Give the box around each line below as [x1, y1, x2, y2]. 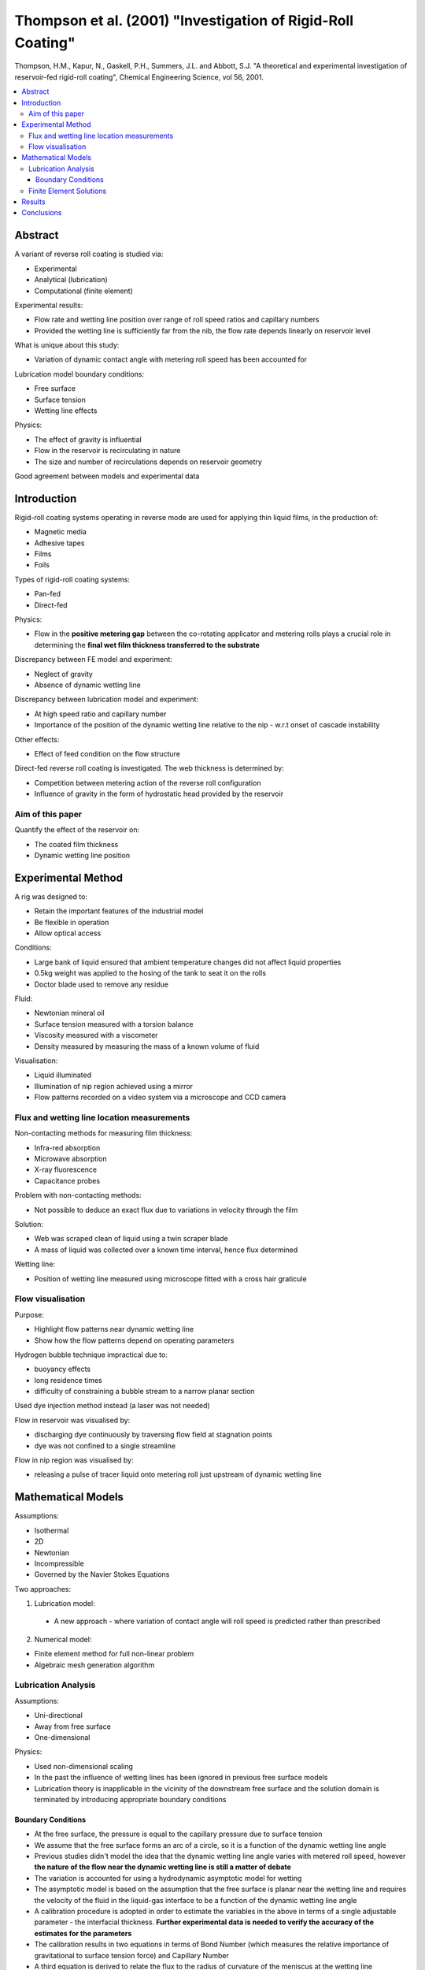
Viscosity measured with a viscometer [34, 1031, 158, 1040]
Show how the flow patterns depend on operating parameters [34, 1336, 235, 1345]
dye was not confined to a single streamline [34, 1440, 176, 1450]
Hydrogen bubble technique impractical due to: [14, 1350, 168, 1359]
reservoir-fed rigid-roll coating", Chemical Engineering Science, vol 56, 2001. [14, 72, 264, 82]
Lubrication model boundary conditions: [14, 369, 145, 378]
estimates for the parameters [34, 1928, 132, 1938]
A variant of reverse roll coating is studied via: [14, 249, 164, 259]
